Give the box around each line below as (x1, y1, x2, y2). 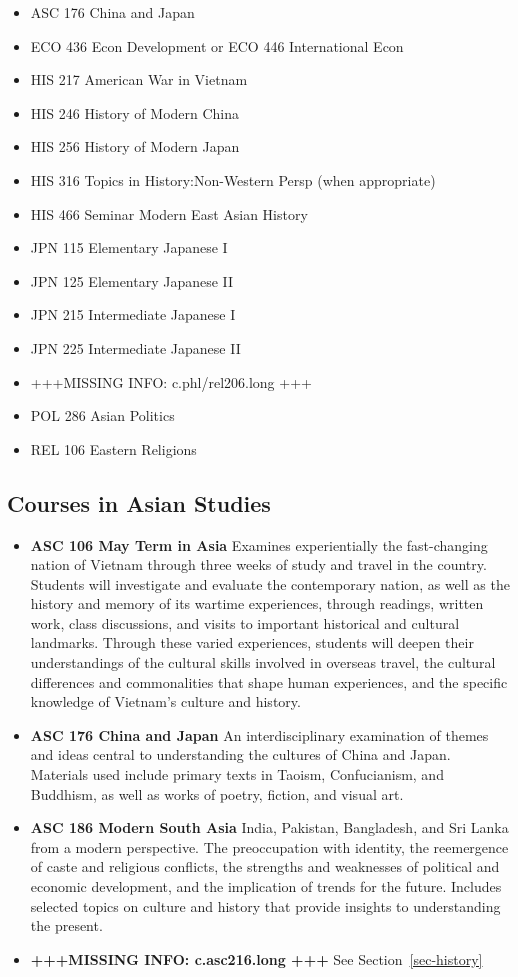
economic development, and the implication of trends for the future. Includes (30, 876, 502, 897)
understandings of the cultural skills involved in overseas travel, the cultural (30, 652, 496, 673)
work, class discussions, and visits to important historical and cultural (30, 612, 460, 633)
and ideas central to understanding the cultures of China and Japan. (30, 744, 451, 765)
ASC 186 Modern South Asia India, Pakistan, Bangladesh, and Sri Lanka (30, 817, 509, 838)
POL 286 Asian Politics (30, 405, 175, 426)
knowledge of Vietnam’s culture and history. (30, 691, 301, 712)
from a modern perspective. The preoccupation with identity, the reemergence (30, 836, 509, 857)
